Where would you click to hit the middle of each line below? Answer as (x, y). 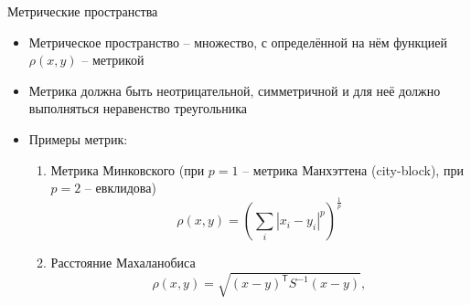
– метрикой (113, 60)
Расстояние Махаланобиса (123, 263)
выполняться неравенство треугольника (138, 108)
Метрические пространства (83, 11)
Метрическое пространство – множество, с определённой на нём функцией (238, 42)
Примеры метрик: (78, 138)
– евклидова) (120, 188)
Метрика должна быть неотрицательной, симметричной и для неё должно (235, 90)
